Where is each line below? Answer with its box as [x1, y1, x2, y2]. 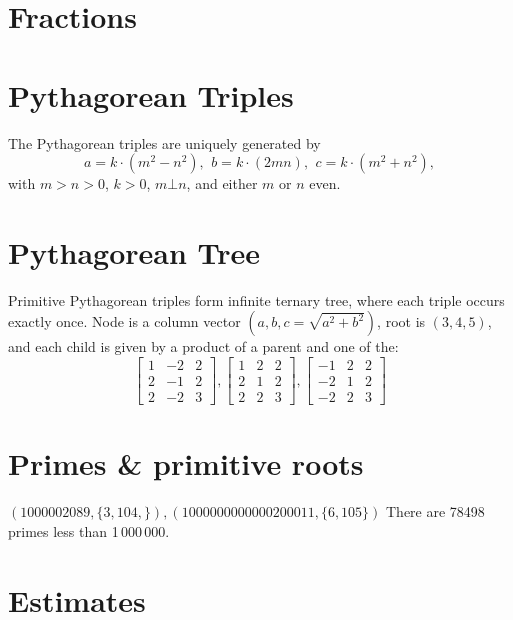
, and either [186, 173, 258, 194]
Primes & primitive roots [8, 443, 364, 484]
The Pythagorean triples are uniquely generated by [8, 132, 321, 153]
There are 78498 [386, 501, 485, 522]
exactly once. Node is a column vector [8, 311, 241, 332]
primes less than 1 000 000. [8, 520, 170, 541]
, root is [377, 311, 426, 332]
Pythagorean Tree [8, 231, 261, 272]
